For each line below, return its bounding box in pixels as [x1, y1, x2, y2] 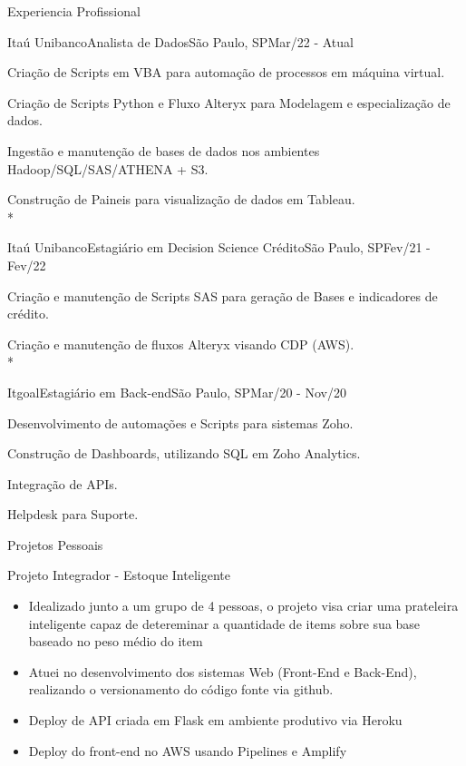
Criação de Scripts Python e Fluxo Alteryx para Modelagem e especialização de [7, 93, 451, 112]
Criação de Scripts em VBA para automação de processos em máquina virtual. [7, 63, 445, 82]
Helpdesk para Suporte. [7, 505, 139, 524]
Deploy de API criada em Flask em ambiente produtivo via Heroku [28, 711, 403, 730]
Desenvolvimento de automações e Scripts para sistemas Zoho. [7, 413, 354, 432]
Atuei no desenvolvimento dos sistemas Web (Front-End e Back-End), [28, 662, 417, 681]
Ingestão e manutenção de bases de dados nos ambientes [7, 141, 320, 160]
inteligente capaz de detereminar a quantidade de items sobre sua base [28, 614, 421, 633]
